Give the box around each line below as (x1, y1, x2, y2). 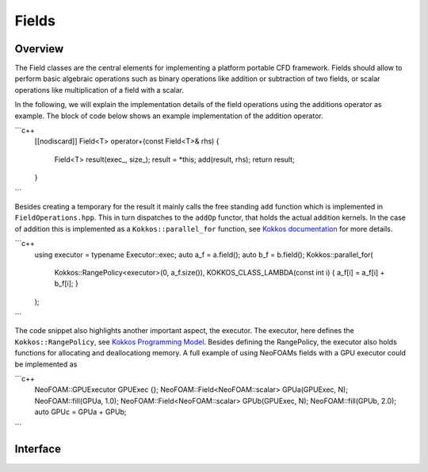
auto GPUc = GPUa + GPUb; (34, 407, 127, 416)
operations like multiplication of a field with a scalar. (14, 85, 184, 94)
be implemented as (14, 359, 78, 369)
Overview (14, 42, 64, 56)
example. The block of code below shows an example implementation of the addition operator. (14, 111, 324, 121)
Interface (14, 443, 61, 456)
